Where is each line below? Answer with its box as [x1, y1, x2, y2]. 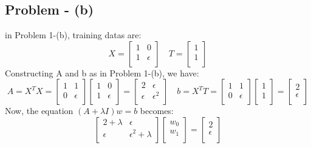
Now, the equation [5, 104, 73, 117]
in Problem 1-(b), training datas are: [5, 29, 142, 41]
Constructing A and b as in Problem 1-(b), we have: [5, 66, 199, 79]
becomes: [140, 104, 174, 117]
